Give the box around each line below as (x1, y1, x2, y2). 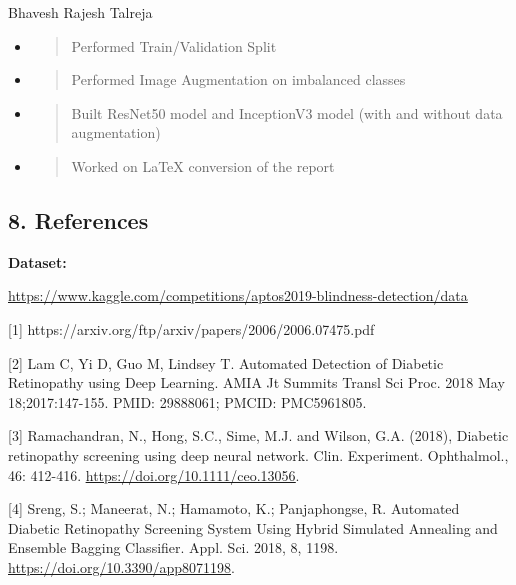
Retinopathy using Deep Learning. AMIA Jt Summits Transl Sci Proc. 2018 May (8, 372, 505, 393)
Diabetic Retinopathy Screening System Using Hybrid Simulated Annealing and (8, 517, 498, 538)
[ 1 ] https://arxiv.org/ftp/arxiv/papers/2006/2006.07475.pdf (8, 318, 375, 339)
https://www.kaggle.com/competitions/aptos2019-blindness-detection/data (8, 285, 468, 306)
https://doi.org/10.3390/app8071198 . (8, 556, 235, 577)
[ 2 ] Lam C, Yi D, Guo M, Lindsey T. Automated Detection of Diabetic (8, 352, 444, 373)
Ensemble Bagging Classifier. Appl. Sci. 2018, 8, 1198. (8, 537, 339, 558)
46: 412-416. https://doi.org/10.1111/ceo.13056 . (8, 464, 300, 485)
